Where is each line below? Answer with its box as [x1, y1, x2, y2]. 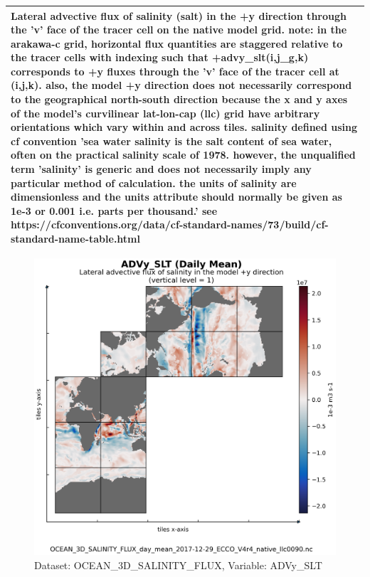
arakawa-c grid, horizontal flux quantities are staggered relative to [11, 36, 343, 51]
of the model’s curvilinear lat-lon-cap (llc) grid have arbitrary [11, 105, 320, 120]
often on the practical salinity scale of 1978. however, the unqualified [11, 147, 356, 162]
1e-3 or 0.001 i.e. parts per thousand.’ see [11, 203, 218, 218]
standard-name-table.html [11, 231, 140, 245]
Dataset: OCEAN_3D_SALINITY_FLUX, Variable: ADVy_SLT [34, 557, 322, 572]
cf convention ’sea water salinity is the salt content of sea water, [11, 133, 332, 148]
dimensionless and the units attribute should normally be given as [11, 189, 342, 204]
